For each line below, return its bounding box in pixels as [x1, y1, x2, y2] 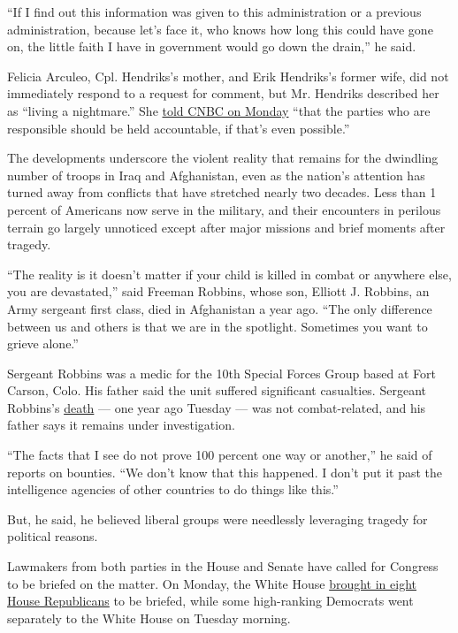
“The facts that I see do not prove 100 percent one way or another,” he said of [7, 446, 432, 464]
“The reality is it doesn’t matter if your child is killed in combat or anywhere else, [7, 264, 452, 283]
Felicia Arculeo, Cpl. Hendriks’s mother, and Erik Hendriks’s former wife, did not [7, 66, 449, 85]
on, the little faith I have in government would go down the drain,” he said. [7, 37, 416, 56]
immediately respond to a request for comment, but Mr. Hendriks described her [7, 84, 439, 103]
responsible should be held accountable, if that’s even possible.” [7, 118, 350, 137]
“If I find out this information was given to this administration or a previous [7, 3, 422, 20]
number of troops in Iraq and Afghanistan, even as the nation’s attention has [7, 165, 425, 184]
